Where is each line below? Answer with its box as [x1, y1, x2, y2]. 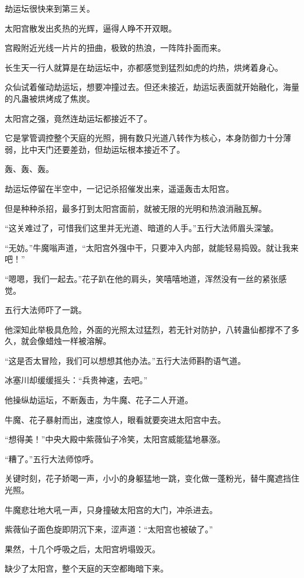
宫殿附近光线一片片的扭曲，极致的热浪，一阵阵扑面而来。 [5, 42, 226, 54]
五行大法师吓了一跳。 [5, 304, 87, 316]
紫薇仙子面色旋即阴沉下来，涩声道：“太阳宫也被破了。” [5, 523, 213, 535]
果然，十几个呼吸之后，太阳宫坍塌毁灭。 [5, 542, 160, 555]
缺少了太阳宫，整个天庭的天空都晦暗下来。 [5, 562, 168, 574]
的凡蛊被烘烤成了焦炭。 [5, 92, 95, 104]
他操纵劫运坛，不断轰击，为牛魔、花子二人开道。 [5, 394, 193, 406]
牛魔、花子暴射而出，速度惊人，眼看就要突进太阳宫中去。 [5, 413, 226, 425]
